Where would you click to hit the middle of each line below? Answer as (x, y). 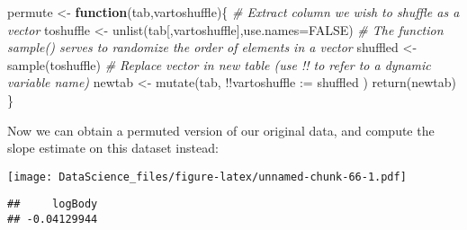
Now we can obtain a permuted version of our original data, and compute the (221, 130)
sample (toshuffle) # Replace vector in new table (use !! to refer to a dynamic (219, 64)
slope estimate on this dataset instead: (113, 148)
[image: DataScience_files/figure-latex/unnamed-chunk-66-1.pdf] (207, 177)
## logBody (53, 204)
